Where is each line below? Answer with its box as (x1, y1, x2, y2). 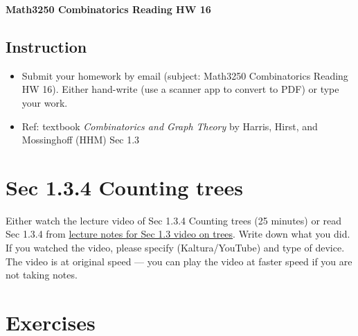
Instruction (6, 35, 87, 57)
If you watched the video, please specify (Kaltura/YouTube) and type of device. (6, 240, 345, 255)
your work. (21, 95, 68, 109)
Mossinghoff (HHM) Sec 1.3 (21, 132, 140, 147)
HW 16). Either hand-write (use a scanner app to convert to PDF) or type (21, 82, 339, 96)
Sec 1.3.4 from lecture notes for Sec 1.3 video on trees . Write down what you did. (6, 227, 350, 241)
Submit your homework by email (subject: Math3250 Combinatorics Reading (21, 68, 348, 82)
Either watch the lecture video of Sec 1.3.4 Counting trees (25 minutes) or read (6, 213, 342, 227)
